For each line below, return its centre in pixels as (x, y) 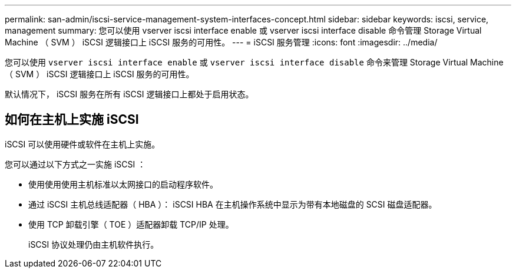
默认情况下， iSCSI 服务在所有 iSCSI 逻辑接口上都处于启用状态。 (129, 94)
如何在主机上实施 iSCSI (72, 120)
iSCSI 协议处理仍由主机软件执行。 (94, 244)
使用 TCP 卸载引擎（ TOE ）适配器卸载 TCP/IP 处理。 (131, 224)
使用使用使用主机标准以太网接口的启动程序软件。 (123, 184)
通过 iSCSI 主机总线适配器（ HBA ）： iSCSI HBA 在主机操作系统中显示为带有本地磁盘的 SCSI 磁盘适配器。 (233, 204)
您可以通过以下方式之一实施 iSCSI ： (75, 164)
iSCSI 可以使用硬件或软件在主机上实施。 (82, 144)
